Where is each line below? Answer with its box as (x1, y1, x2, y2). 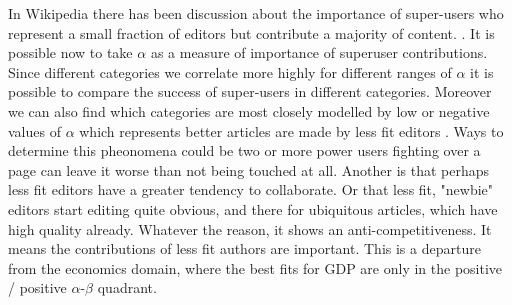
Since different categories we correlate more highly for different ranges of (8, 61, 452, 82)
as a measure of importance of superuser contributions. (150, 42, 488, 63)
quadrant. (97, 277, 157, 298)
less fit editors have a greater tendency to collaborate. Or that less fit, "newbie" (8, 179, 494, 200)
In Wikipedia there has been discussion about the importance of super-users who (8, 3, 504, 23)
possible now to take (8, 42, 133, 63)
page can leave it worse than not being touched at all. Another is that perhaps (8, 159, 490, 180)
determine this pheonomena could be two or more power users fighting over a (8, 140, 481, 161)
